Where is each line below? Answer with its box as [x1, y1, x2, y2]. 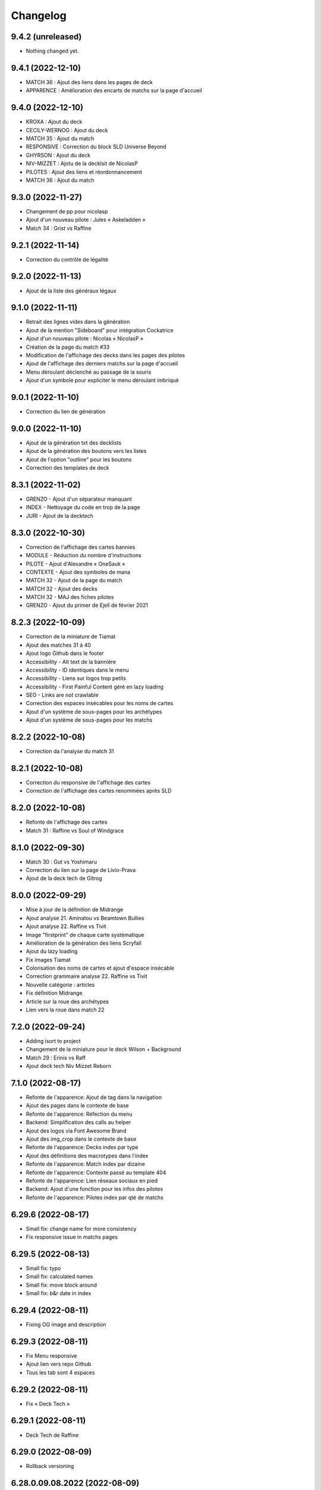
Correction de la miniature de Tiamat [26, 633, 116, 640]
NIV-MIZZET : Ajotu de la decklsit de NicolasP [26, 160, 138, 167]
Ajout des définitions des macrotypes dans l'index [26, 1152, 149, 1159]
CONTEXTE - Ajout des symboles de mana [26, 568, 131, 575]
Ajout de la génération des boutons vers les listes [26, 448, 147, 455]
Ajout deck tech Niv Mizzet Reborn [26, 1063, 111, 1070]
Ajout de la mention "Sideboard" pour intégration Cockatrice [26, 327, 174, 334]
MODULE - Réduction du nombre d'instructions [26, 552, 142, 559]
